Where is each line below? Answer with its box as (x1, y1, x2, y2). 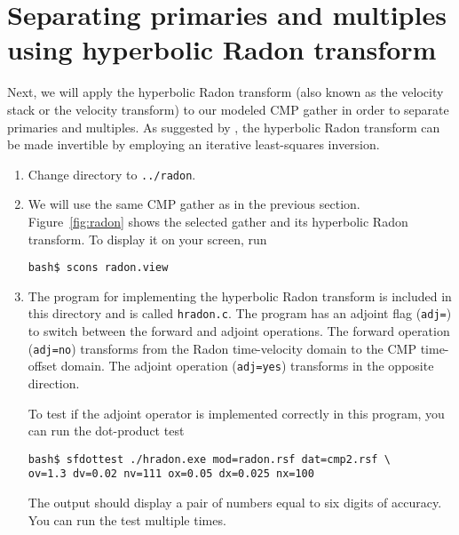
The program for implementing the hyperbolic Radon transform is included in (28, 286, 452, 305)
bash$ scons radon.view (28, 261, 169, 275)
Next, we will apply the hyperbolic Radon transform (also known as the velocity (7, 83, 444, 101)
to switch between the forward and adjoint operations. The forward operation (28, 322, 450, 340)
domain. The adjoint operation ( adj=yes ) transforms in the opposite (60, 356, 434, 375)
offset (28, 356, 58, 375)
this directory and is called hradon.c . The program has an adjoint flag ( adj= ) (28, 304, 452, 323)
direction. (28, 373, 80, 392)
